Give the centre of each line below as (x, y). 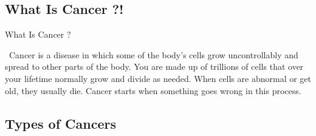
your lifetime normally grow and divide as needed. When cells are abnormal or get (158, 78)
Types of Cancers (60, 123)
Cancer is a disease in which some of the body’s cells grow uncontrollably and (153, 54)
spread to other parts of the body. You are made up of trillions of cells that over (154, 66)
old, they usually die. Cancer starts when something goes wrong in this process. (153, 90)
